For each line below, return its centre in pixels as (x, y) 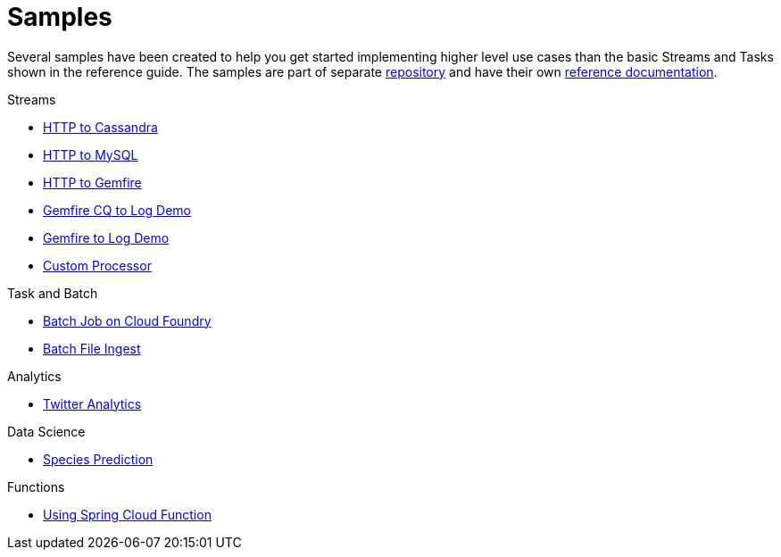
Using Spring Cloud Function (127, 514)
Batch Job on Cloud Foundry (127, 320)
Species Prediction (98, 459)
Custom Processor (97, 265)
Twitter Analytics (92, 403)
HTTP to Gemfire (92, 182)
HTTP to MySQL (91, 154)
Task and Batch (53, 293)
